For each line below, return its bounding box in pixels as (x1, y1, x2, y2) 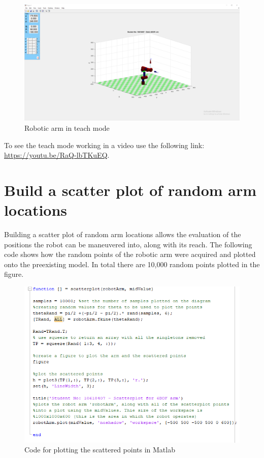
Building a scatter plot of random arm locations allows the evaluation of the (4, 229, 241, 240)
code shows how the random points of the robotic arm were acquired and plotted (4, 249, 256, 260)
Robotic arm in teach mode (24, 122, 110, 133)
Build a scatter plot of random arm (4, 179, 257, 200)
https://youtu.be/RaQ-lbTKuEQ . (4, 150, 110, 160)
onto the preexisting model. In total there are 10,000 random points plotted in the (4, 259, 260, 269)
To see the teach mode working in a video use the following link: (4, 139, 205, 150)
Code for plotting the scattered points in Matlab (24, 444, 175, 455)
